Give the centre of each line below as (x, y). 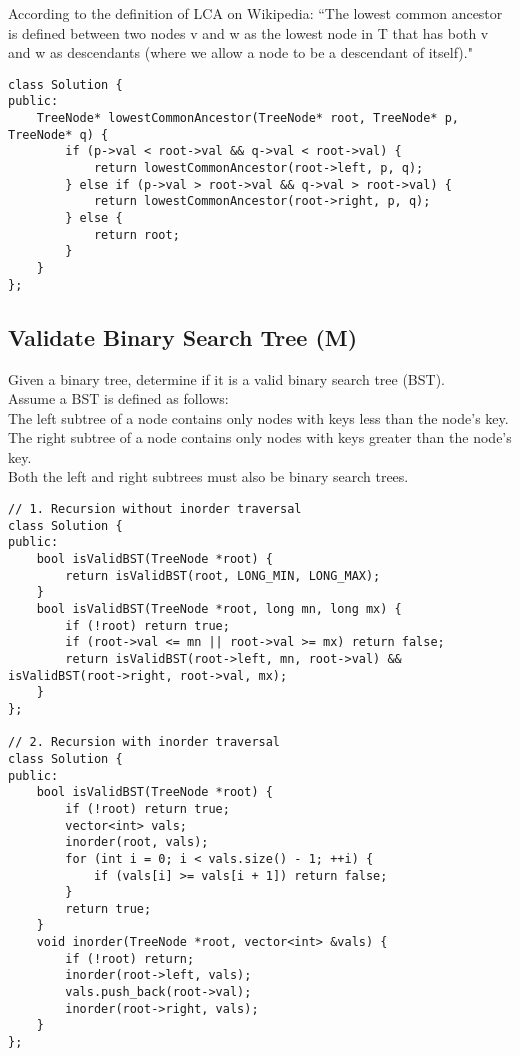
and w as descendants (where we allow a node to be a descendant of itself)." (240, 52)
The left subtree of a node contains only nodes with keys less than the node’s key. (258, 417)
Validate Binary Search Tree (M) (183, 336)
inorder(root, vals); (137, 842)
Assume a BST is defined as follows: (118, 398)
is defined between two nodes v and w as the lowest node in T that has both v (248, 32)
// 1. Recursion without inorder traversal (155, 509)
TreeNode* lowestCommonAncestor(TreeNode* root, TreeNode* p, (248, 118)
